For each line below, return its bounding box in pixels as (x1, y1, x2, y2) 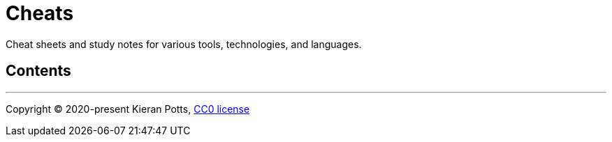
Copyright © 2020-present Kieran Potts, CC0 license (6, 102, 250, 115)
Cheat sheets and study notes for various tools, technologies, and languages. (6, 38, 362, 50)
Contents (6, 62, 71, 80)
